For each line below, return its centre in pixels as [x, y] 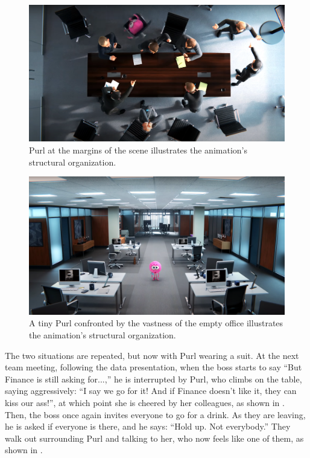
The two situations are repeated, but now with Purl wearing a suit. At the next [152, 355]
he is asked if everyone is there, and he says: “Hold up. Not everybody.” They [148, 426]
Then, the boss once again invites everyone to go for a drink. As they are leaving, [155, 414]
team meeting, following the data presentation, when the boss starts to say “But [153, 367]
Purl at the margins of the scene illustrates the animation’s [138, 150]
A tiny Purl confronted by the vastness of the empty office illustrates [156, 323]
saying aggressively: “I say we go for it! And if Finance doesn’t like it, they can [151, 391]
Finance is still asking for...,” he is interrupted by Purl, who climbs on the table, [153, 379]
